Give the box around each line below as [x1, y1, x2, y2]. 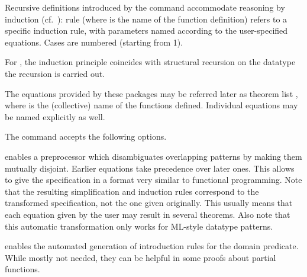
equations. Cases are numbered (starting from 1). [5, 36, 183, 48]
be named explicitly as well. [5, 110, 105, 123]
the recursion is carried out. [5, 67, 105, 79]
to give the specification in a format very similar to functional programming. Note [5, 173, 302, 186]
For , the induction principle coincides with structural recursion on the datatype [5, 56, 296, 68]
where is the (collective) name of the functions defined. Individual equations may [5, 99, 298, 111]
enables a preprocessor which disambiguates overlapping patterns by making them [5, 150, 302, 162]
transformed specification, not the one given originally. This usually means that [5, 197, 293, 209]
